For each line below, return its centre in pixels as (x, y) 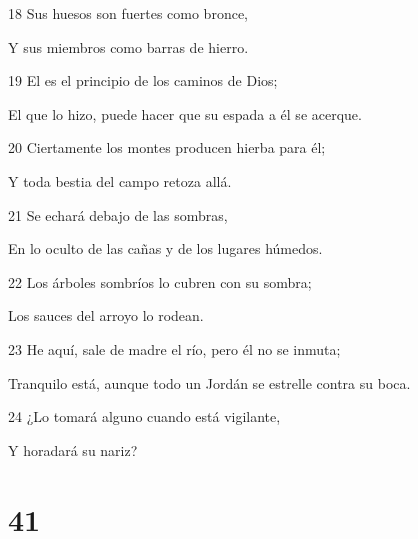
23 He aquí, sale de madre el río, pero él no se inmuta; (174, 348)
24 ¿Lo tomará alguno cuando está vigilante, (144, 416)
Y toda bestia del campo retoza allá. (120, 180)
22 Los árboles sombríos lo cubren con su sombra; (160, 281)
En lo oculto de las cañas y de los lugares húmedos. (165, 248)
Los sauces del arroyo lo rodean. (106, 315)
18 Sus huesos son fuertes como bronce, (128, 13)
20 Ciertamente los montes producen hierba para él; (167, 147)
